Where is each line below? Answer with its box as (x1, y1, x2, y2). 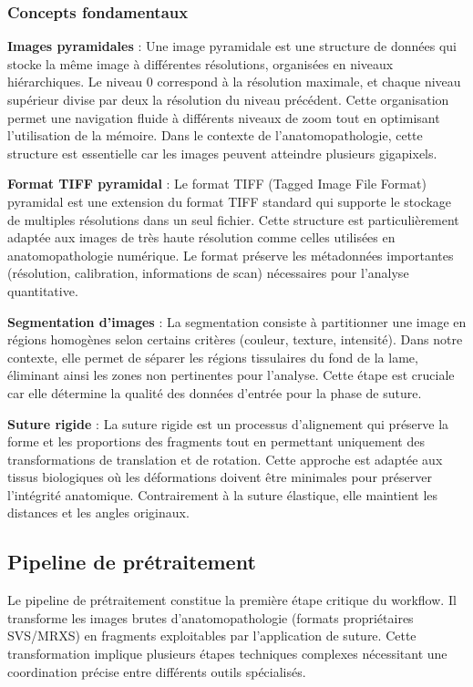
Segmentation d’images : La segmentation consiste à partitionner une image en (7, 312, 467, 331)
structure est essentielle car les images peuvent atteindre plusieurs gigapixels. (7, 143, 437, 162)
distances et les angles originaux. (7, 503, 190, 522)
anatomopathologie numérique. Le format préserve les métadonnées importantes (7, 245, 454, 264)
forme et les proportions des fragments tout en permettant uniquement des (7, 432, 425, 451)
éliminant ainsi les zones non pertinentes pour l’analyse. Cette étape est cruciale (7, 365, 455, 385)
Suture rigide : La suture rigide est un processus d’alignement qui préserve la (7, 414, 449, 433)
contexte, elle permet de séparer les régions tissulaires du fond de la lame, (7, 347, 418, 366)
